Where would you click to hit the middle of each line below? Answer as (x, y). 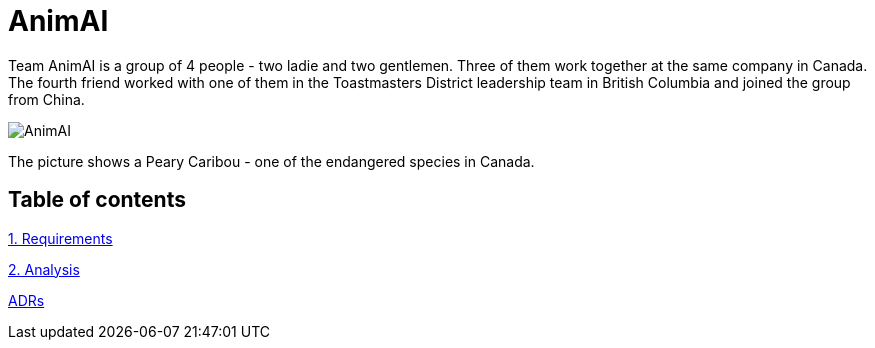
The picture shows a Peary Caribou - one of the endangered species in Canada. (271, 161)
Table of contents (97, 200)
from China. (46, 99)
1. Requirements (60, 238)
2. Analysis (44, 269)
